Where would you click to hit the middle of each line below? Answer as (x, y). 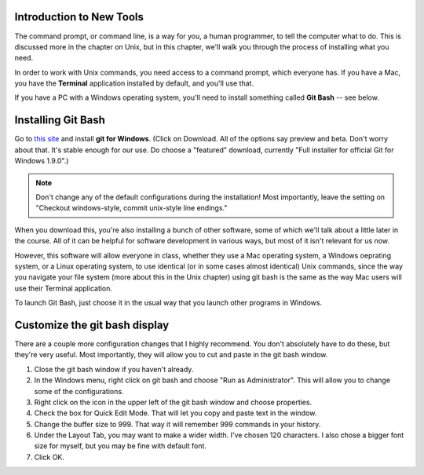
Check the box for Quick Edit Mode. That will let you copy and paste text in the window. (175, 413)
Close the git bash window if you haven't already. (114, 369)
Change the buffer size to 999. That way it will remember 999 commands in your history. (177, 424)
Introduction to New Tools (79, 17)
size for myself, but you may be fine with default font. (121, 446)
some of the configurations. (79, 391)
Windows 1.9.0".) (42, 161)
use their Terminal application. (64, 288)
